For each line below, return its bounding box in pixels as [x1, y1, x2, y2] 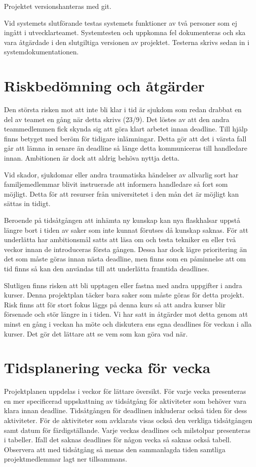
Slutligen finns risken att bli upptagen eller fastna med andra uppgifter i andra [4, 280, 242, 290]
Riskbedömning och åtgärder [4, 76, 205, 96]
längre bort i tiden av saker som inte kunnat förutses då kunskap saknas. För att [4, 224, 249, 235]
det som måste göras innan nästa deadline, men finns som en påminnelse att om [4, 254, 246, 264]
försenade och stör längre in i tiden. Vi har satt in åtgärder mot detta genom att [4, 309, 248, 319]
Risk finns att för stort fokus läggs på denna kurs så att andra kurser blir [4, 299, 226, 309]
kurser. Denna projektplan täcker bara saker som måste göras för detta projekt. [4, 290, 245, 300]
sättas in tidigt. [4, 198, 51, 209]
